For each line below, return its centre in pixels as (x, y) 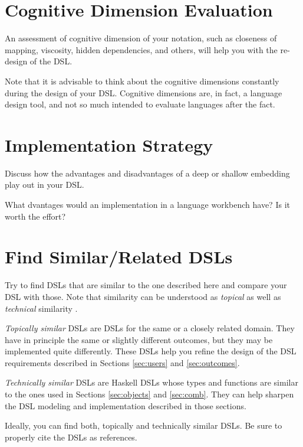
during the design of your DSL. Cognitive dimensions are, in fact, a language (144, 92)
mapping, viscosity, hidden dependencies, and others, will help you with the (141, 49)
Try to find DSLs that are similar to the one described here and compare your (146, 285)
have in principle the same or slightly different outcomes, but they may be (139, 339)
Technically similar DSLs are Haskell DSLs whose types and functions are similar (151, 382)
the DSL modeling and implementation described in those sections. (126, 405)
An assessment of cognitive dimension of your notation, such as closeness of (141, 38)
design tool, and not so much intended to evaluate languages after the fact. (140, 104)
